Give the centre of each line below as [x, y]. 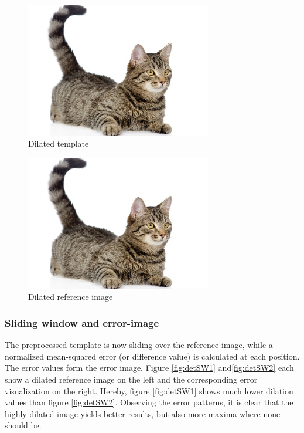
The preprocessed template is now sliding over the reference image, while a [139, 345]
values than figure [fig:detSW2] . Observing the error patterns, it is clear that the [149, 402]
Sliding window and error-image [82, 322]
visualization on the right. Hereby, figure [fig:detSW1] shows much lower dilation [149, 390]
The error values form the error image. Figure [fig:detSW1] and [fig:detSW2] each [149, 368]
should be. [23, 425]
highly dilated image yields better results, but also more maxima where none [143, 413]
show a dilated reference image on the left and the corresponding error [131, 379]
